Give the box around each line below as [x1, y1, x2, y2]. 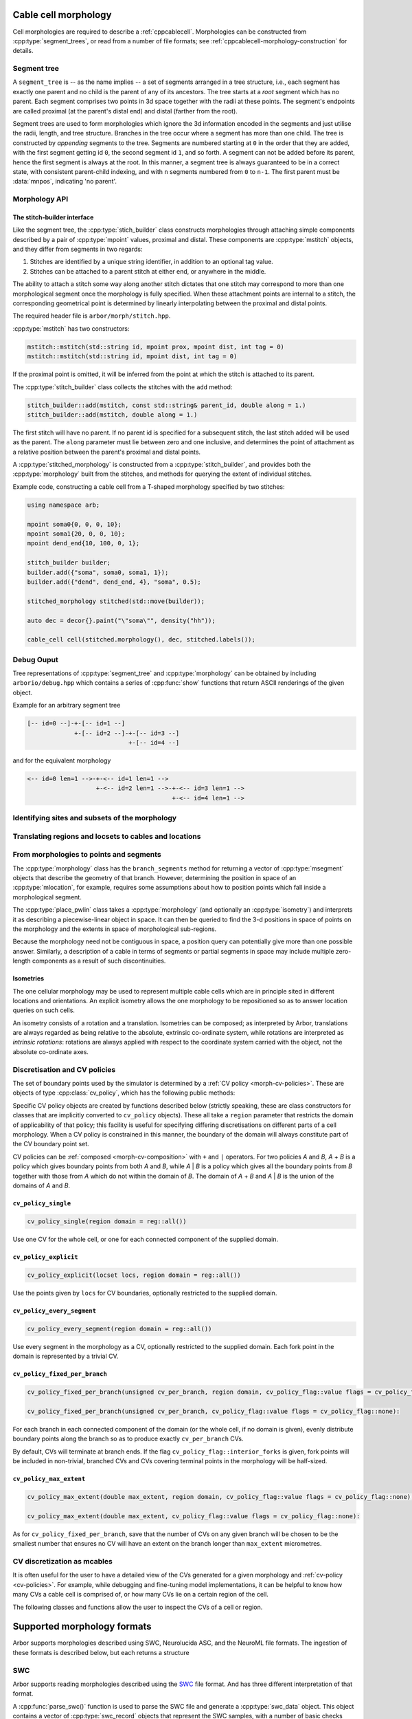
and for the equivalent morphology [12, 756, 111, 765]
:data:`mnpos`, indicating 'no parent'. [12, 177, 117, 186]
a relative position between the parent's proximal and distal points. [12, 448, 201, 456]
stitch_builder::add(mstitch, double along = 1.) [27, 410, 198, 419]
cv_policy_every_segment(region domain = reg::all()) [27, 1324, 212, 1333]
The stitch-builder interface [12, 213, 94, 221]
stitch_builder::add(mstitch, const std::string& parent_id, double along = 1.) [27, 401, 306, 409]
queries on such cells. [12, 1006, 76, 1014]
